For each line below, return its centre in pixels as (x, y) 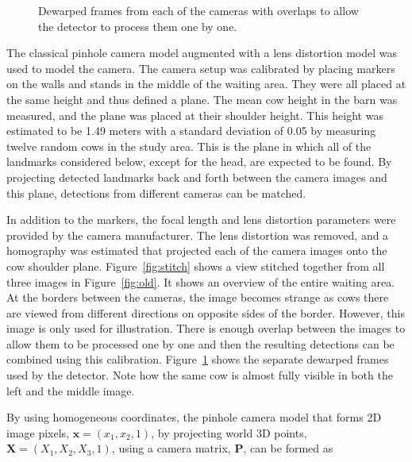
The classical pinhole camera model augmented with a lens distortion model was (202, 53)
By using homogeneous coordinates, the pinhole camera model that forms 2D (194, 417)
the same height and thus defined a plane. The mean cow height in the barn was (202, 99)
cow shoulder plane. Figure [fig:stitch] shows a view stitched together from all (196, 266)
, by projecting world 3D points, (229, 432)
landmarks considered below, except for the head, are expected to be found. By (199, 162)
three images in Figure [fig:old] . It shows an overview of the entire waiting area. (201, 281)
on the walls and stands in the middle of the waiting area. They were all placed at (206, 84)
